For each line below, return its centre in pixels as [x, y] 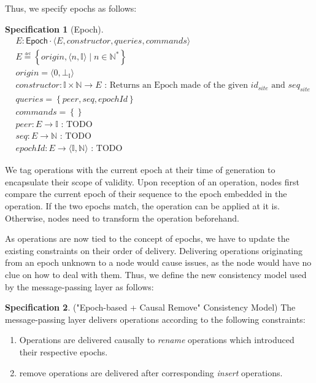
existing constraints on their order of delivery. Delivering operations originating [154, 250]
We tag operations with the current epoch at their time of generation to [140, 170]
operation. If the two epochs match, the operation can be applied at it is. [142, 206]
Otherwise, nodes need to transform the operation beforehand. [122, 218]
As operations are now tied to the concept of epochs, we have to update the [147, 238]
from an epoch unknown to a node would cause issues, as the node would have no [158, 262]
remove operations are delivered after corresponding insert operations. [151, 372]
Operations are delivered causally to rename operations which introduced [157, 340]
